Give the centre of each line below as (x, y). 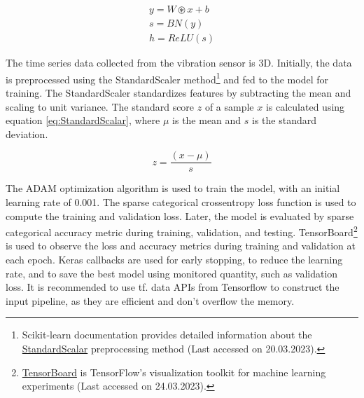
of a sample (229, 106)
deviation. (27, 133)
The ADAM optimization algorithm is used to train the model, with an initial (173, 188)
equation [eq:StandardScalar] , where (83, 120)
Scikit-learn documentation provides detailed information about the (167, 335)
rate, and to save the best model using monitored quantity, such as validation (172, 273)
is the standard (285, 120)
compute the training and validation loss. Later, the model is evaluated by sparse (180, 215)
